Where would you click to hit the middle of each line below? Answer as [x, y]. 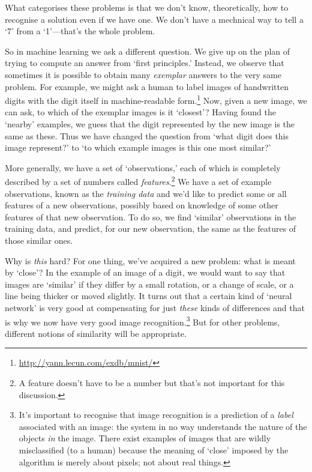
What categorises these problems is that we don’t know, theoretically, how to [147, 7]
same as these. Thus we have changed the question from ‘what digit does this [147, 135]
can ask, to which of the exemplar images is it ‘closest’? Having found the [140, 112]
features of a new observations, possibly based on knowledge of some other [142, 205]
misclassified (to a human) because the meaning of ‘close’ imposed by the [154, 449]
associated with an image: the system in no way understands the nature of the [163, 426]
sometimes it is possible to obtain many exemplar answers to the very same [143, 74]
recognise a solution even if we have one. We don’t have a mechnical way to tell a [154, 19]
